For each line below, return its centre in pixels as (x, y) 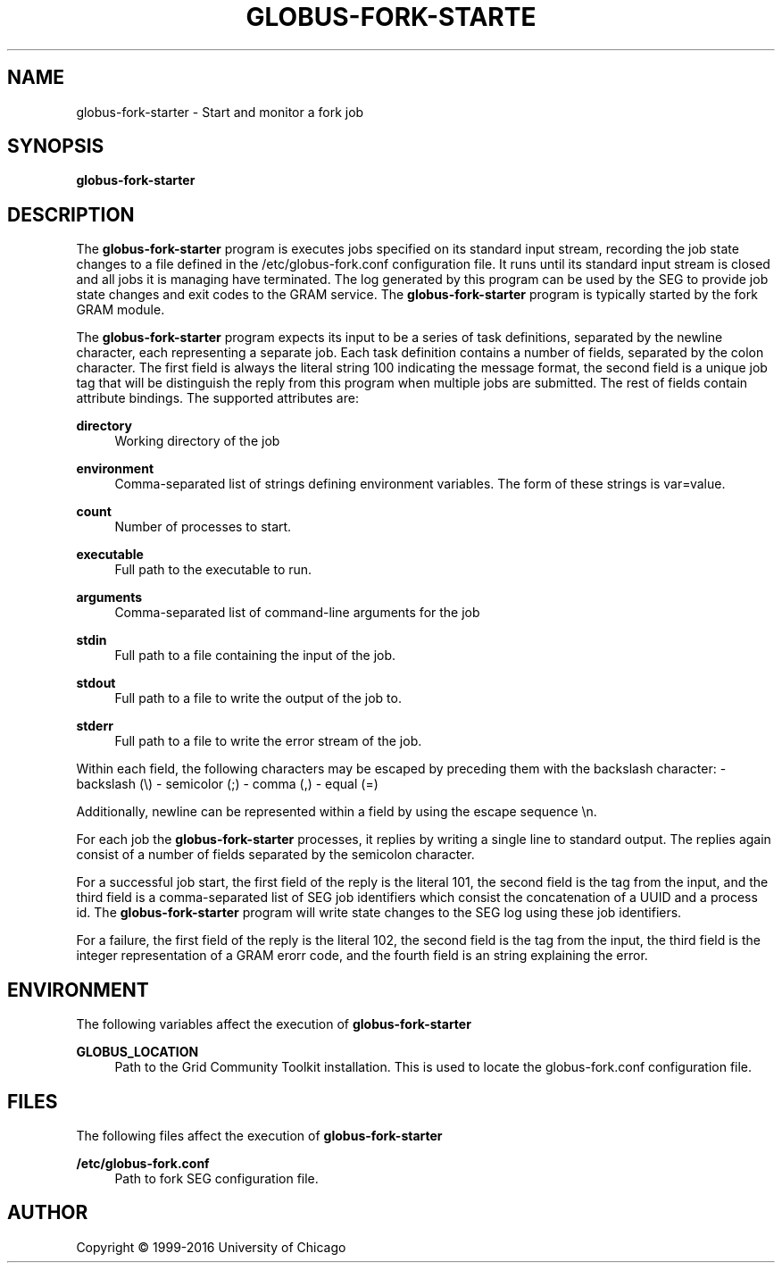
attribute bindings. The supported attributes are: (217, 398)
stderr (95, 726)
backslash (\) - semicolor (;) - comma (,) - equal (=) (227, 784)
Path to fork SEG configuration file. (216, 1178)
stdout (96, 683)
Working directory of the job (197, 441)
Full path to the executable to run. (213, 570)
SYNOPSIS (56, 146)
